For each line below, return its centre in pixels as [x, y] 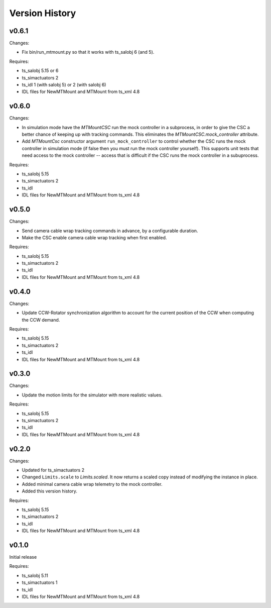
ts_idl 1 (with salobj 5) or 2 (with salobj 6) [64, 85]
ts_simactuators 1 [40, 582]
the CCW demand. [41, 320]
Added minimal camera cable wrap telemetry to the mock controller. [92, 484]
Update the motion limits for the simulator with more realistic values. [92, 395]
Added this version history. [50, 491]
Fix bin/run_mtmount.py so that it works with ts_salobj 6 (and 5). [88, 52]
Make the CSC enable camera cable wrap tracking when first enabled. [94, 237]
